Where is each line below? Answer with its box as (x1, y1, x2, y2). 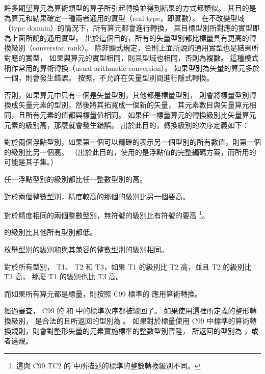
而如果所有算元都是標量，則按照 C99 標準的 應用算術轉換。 (4, 288, 202, 299)
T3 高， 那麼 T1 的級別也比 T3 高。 (4, 271, 123, 282)
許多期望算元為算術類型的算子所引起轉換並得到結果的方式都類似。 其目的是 (4, 3, 256, 13)
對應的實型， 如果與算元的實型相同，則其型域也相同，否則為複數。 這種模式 (4, 52, 259, 63)
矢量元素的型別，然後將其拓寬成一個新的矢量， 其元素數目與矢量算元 (18, 99, 249, 110)
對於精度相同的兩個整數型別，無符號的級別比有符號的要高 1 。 (4, 208, 209, 220)
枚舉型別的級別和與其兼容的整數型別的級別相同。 (4, 244, 168, 254)
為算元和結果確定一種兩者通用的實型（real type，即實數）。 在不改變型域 (4, 12, 245, 23)
